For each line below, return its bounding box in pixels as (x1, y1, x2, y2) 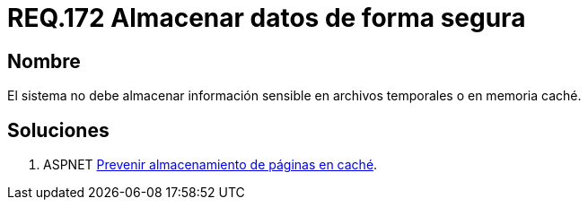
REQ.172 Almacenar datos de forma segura (7, 3, 526, 33)
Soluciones (7, 118, 110, 142)
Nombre (7, 49, 81, 73)
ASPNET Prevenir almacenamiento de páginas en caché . (43, 157, 378, 173)
